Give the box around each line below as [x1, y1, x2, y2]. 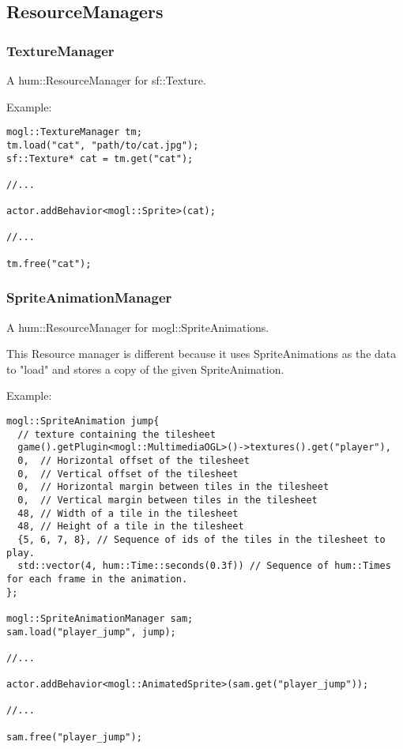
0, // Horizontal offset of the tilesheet [17, 454, 250, 466]
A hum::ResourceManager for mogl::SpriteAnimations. [6, 318, 269, 335]
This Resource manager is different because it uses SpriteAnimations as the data [6, 345, 397, 362]
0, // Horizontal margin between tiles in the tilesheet [17, 481, 330, 493]
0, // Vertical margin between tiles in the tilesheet [17, 494, 318, 506]
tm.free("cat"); [6, 258, 92, 269]
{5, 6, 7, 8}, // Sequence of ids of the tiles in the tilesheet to [17, 533, 386, 545]
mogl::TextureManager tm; [6, 126, 142, 138]
